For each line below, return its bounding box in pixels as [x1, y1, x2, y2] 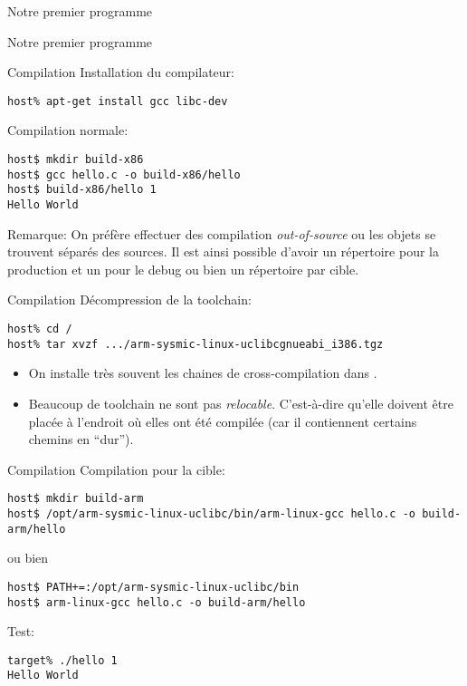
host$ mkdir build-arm [7, 492, 144, 506]
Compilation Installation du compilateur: [7, 63, 235, 82]
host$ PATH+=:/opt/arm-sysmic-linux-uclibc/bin [7, 580, 300, 594]
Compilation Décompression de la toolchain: [7, 290, 252, 309]
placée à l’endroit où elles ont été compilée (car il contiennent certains [28, 411, 417, 430]
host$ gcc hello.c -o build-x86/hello [7, 168, 241, 181]
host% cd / [7, 323, 72, 336]
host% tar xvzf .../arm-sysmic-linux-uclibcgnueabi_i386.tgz [7, 337, 384, 351]
